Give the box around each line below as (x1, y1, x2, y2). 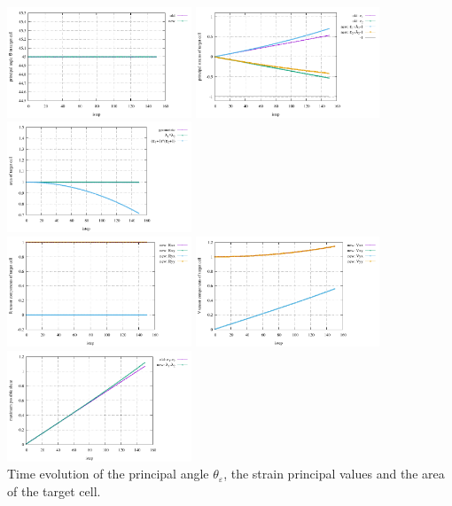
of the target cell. (7, 481, 101, 500)
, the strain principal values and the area (223, 464, 445, 483)
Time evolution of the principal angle (7, 464, 209, 483)
